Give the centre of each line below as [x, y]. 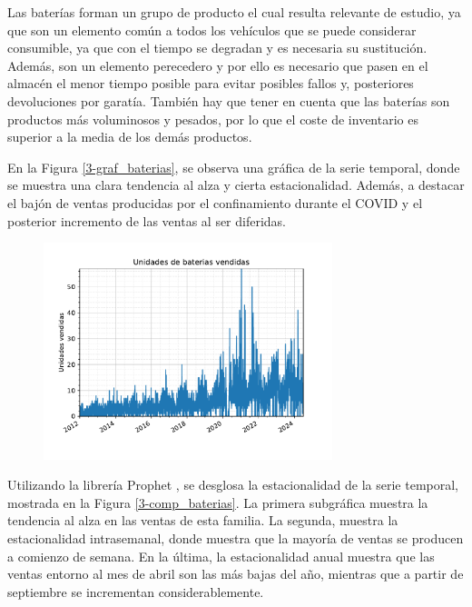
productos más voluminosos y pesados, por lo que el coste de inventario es [213, 119]
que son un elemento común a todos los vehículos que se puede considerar [212, 30]
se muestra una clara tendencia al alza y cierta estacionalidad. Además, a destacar [236, 185]
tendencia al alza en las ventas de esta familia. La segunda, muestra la [203, 520]
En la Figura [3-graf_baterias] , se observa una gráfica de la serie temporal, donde [234, 167]
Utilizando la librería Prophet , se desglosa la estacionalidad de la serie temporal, [233, 485]
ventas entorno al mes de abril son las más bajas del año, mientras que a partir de [236, 574]
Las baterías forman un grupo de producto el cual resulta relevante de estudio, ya [234, 12]
